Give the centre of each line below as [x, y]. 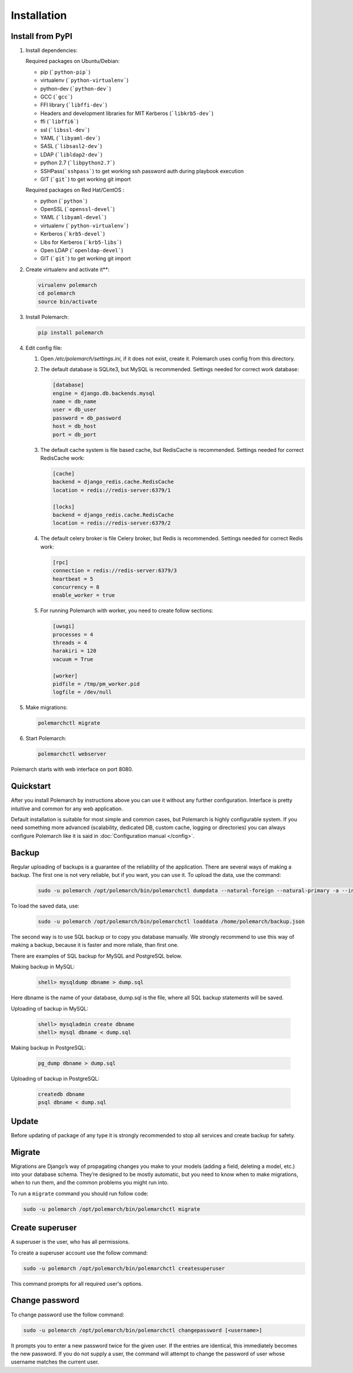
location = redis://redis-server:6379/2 [111, 523]
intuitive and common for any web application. [67, 808]
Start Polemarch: [46, 738]
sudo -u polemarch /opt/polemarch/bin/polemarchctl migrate [112, 1209]
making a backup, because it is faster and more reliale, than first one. [95, 945]
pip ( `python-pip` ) [65, 72]
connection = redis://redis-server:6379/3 [115, 571]
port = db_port [74, 434]
